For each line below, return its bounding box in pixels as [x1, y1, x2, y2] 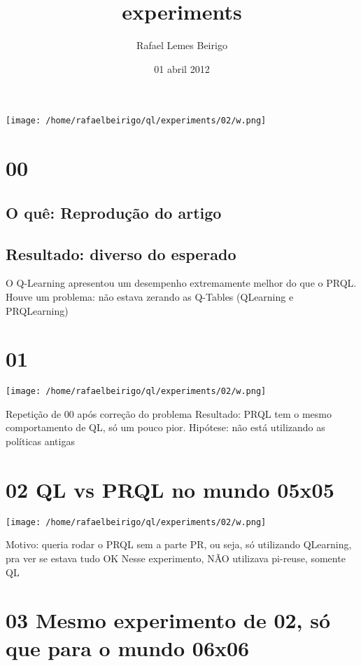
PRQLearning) [6, 303, 69, 318]
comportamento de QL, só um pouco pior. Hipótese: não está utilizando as [6, 420, 325, 435]
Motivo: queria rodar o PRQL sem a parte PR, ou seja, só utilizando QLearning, [6, 537, 352, 552]
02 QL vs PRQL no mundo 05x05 [6, 475, 334, 503]
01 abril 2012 [154, 61, 210, 76]
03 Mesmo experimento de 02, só [6, 606, 331, 634]
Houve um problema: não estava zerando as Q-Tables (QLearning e [6, 289, 294, 304]
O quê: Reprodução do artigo [6, 201, 222, 223]
